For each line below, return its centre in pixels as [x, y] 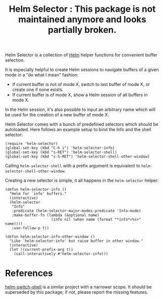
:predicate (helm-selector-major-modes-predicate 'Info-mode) [76, 211]
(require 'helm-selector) [31, 144]
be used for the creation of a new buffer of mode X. [57, 115]
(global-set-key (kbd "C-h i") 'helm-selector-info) [60, 148]
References [29, 273]
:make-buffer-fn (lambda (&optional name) [55, 215]
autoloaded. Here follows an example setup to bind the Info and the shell [78, 130]
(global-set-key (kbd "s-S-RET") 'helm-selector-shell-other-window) [78, 157]
